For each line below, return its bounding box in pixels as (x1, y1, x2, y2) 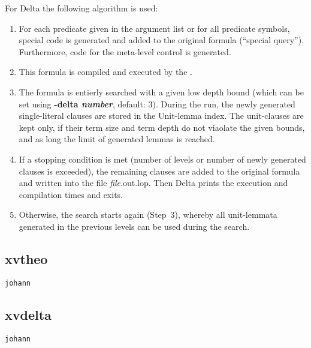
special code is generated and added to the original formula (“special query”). (19, 34, 304, 46)
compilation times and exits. (19, 188, 123, 200)
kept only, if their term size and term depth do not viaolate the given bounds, (19, 121, 305, 133)
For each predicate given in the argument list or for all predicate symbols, (19, 22, 290, 34)
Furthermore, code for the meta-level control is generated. (19, 45, 231, 58)
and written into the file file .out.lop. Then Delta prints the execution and (19, 176, 288, 189)
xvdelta (5, 305, 52, 323)
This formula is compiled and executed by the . (19, 65, 192, 78)
